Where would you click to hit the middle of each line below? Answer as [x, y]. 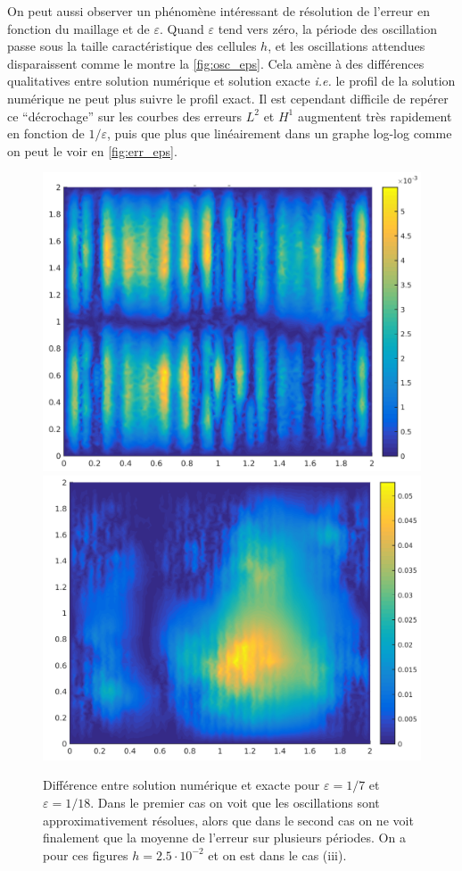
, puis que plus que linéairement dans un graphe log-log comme [279, 133]
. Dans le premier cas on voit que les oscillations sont [235, 802]
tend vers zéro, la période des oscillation [328, 28]
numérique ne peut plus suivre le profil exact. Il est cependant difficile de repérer [228, 98]
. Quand [182, 28]
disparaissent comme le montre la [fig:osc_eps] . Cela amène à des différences [216, 63]
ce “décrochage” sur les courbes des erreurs [125, 116]
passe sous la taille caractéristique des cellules [132, 46]
